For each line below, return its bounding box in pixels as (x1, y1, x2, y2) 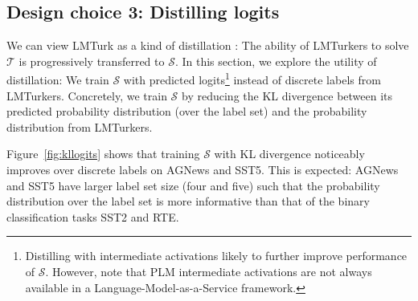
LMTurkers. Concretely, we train (6, 87, 167, 104)
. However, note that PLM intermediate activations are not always (45, 262, 372, 279)
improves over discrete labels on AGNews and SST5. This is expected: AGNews (6, 161, 399, 178)
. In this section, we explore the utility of (174, 52, 377, 69)
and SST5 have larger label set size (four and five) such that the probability (6, 177, 380, 193)
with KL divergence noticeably (214, 145, 365, 162)
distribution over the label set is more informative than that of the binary (6, 193, 370, 209)
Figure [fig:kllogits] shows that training (6, 145, 200, 162)
